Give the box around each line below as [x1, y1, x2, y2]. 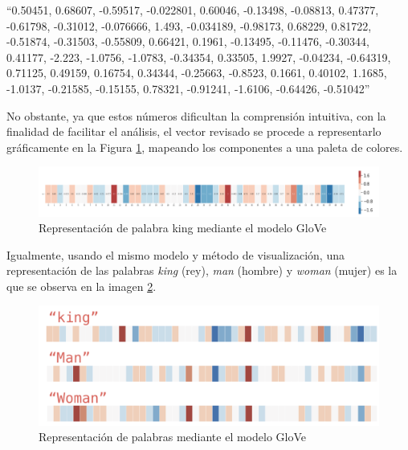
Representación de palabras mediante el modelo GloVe [39, 428, 307, 445]
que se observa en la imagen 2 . [6, 277, 157, 294]
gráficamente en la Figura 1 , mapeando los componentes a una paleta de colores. [6, 138, 403, 155]
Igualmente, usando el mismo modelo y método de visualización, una [6, 246, 345, 263]
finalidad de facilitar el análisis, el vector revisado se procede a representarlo [6, 123, 381, 140]
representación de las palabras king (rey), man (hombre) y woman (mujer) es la [6, 262, 398, 279]
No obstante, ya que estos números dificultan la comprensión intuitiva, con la [6, 107, 386, 124]
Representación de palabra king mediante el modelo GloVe [39, 219, 327, 236]
